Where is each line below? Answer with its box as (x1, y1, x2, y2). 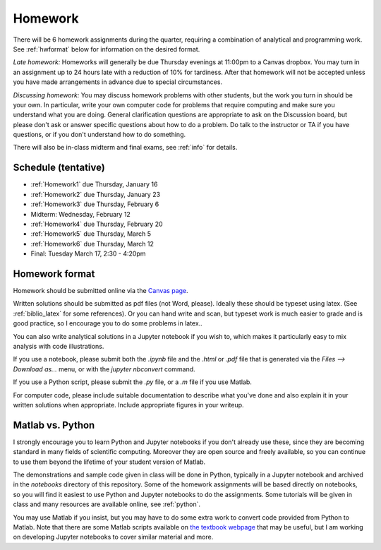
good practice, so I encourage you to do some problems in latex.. (13, 319, 202, 328)
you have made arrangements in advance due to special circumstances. (13, 78, 222, 86)
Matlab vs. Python (13, 419, 95, 431)
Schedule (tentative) (13, 162, 105, 174)
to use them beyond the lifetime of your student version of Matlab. (13, 458, 206, 466)
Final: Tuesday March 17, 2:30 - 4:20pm (30, 249, 146, 258)
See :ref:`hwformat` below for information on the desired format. (13, 44, 200, 53)
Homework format (13, 268, 95, 280)
